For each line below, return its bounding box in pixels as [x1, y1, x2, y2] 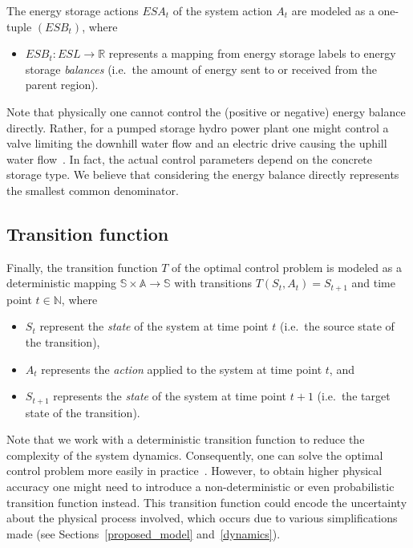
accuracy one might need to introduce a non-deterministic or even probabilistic [6, 477, 395, 494]
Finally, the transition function [6, 258, 158, 275]
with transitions [174, 274, 252, 291]
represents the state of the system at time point [53, 388, 287, 404]
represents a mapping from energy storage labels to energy [108, 45, 396, 62]
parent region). [25, 76, 99, 93]
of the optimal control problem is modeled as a [172, 258, 402, 275]
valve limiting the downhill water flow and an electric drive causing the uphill [6, 135, 387, 152]
